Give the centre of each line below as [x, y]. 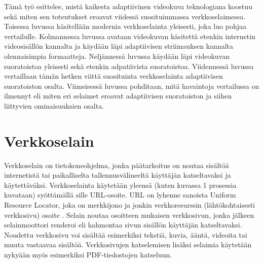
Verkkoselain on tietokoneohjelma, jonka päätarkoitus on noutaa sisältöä [117, 165]
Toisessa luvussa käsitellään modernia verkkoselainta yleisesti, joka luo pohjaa [125, 26]
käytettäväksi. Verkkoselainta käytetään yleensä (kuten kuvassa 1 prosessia [120, 185]
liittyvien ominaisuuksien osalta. [54, 105]
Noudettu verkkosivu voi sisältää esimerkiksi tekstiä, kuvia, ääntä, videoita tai [126, 234]
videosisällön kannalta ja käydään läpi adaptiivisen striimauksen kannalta [119, 46]
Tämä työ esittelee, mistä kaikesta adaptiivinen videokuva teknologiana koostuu [128, 6]
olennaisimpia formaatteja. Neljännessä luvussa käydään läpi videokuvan [117, 56]
